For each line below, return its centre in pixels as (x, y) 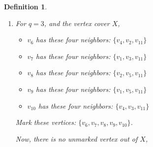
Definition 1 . (26, 6)
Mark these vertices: (46, 122)
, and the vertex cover (77, 23)
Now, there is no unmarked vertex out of (76, 138)
